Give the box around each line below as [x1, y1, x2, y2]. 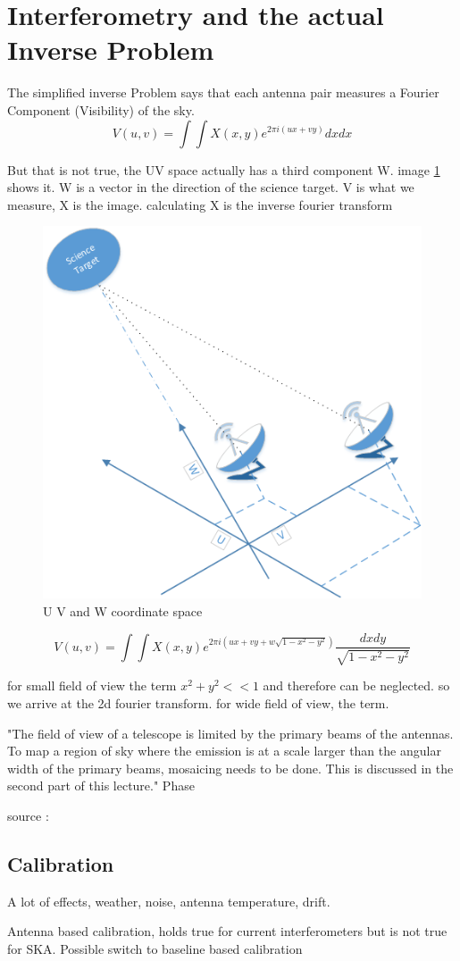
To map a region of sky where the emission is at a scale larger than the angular [7, 741, 441, 760]
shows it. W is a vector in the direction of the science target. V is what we [7, 178, 414, 196]
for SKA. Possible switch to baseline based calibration [7, 940, 303, 958]
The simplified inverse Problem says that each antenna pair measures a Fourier [7, 83, 439, 102]
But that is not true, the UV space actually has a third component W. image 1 [7, 160, 440, 179]
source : [7, 806, 49, 825]
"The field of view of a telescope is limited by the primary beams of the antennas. [7, 723, 454, 742]
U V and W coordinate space [43, 601, 203, 620]
